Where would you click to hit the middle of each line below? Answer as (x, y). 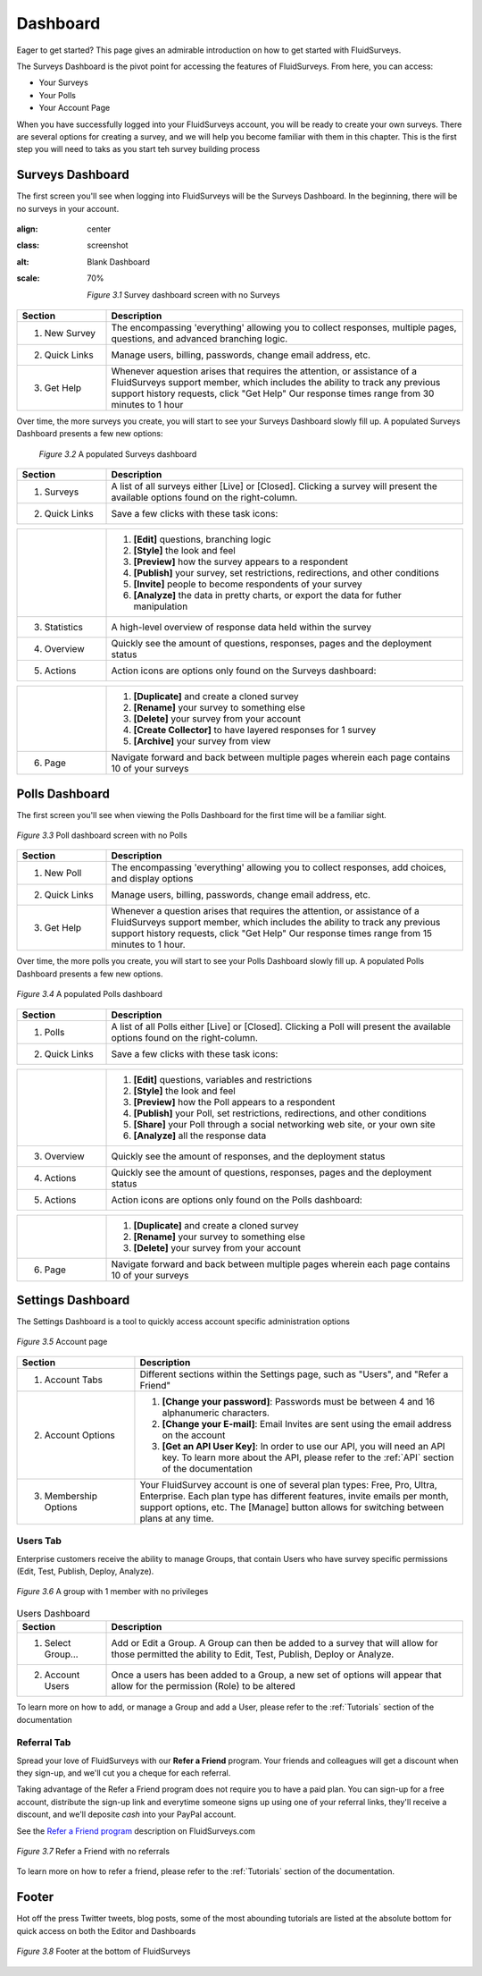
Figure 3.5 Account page (62, 1342)
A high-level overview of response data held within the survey (241, 628)
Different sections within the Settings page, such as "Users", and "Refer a (294, 1374)
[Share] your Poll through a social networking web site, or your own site (284, 1124)
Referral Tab (44, 1743)
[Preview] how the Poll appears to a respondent (234, 1102)
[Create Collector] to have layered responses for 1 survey (255, 730)
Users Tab (39, 1541)
